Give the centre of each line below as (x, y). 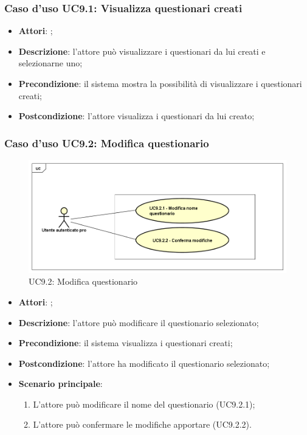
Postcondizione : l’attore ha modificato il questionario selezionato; (144, 363)
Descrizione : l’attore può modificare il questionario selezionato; (139, 322)
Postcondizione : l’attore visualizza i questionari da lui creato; (136, 116)
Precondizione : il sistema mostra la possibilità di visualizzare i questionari (160, 83)
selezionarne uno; (50, 63)
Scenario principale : (60, 384)
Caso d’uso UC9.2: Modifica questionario (107, 143)
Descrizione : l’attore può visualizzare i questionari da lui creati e (142, 51)
